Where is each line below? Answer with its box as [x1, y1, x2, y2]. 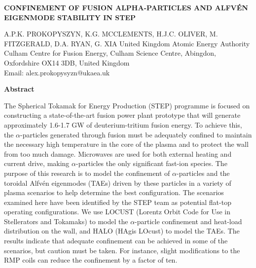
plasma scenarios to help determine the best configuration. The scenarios [4, 187, 224, 198]
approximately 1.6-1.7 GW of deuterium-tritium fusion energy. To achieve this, [4, 119, 242, 130]
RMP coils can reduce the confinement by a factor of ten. [4, 255, 178, 265]
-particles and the [177, 167, 230, 178]
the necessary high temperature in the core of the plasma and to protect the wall [4, 139, 249, 149]
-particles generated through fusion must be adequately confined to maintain [20, 129, 252, 139]
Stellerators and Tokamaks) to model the [4, 216, 128, 226]
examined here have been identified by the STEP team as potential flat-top [4, 197, 231, 207]
